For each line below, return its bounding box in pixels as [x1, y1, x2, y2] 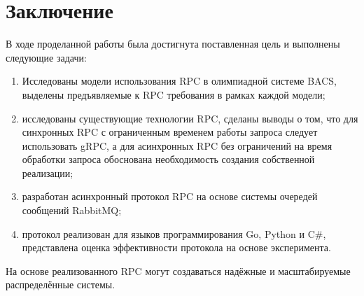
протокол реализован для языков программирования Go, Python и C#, [22, 226, 326, 241]
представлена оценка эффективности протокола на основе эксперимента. [22, 240, 331, 255]
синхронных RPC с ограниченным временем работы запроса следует [22, 125, 318, 139]
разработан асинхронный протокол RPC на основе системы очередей [22, 189, 318, 204]
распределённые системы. [6, 277, 115, 292]
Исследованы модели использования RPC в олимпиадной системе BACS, [22, 73, 337, 88]
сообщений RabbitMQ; [22, 203, 122, 218]
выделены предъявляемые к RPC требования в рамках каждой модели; [22, 87, 325, 101]
